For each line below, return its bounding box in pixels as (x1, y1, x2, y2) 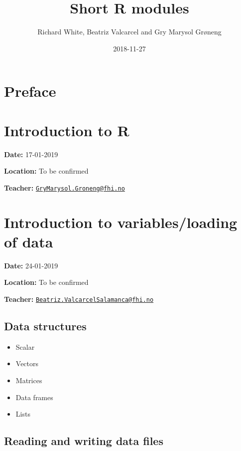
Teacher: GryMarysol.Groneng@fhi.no (4, 182, 125, 193)
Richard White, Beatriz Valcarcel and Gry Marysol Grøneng (37, 26, 222, 37)
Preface (4, 81, 56, 101)
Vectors (15, 358, 39, 369)
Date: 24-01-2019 (4, 260, 58, 270)
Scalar (15, 341, 35, 352)
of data (4, 231, 53, 251)
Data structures (4, 318, 87, 334)
